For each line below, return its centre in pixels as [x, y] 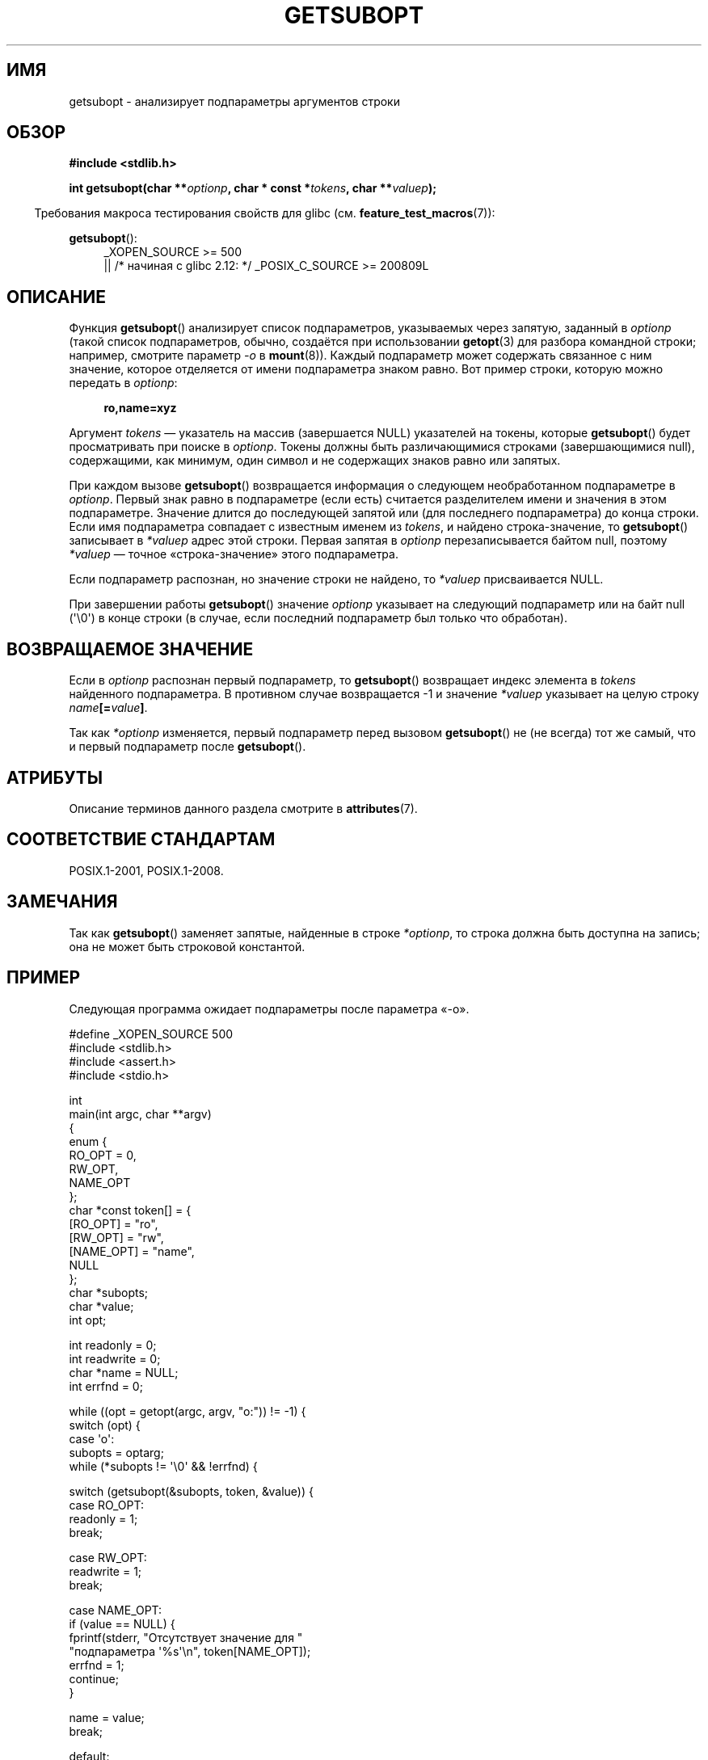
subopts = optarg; [116, 1452]
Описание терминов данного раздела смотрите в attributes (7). [243, 808]
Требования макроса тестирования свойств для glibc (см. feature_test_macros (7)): [265, 213]
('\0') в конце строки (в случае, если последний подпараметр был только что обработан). [318, 618]
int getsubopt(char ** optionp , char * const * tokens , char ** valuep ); [253, 188]
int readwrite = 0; [115, 1358]
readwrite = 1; [105, 1571]
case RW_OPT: [108, 1557]
